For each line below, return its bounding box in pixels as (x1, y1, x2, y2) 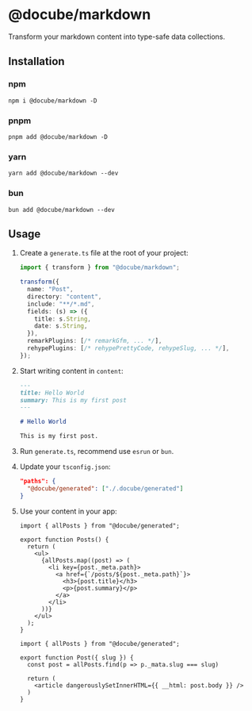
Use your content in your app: (19, 506, 117, 516)
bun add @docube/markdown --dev (8, 206, 115, 213)
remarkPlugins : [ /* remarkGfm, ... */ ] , (27, 337, 162, 345)
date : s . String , (34, 322, 88, 330)
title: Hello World (19, 389, 85, 397)
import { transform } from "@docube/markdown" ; (19, 263, 180, 271)
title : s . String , (34, 315, 92, 323)
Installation (8, 55, 65, 68)
